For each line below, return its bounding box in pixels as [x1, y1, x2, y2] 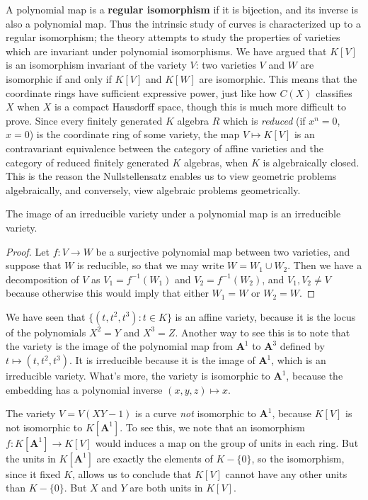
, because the [286, 368, 343, 383]
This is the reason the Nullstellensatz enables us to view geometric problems [6, 169, 337, 183]
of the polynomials [6, 324, 86, 339]
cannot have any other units [225, 466, 347, 481]
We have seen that [6, 309, 86, 324]
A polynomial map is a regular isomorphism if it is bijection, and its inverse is [6, 2, 358, 16]
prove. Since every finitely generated [6, 113, 163, 127]
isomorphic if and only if [6, 71, 112, 86]
